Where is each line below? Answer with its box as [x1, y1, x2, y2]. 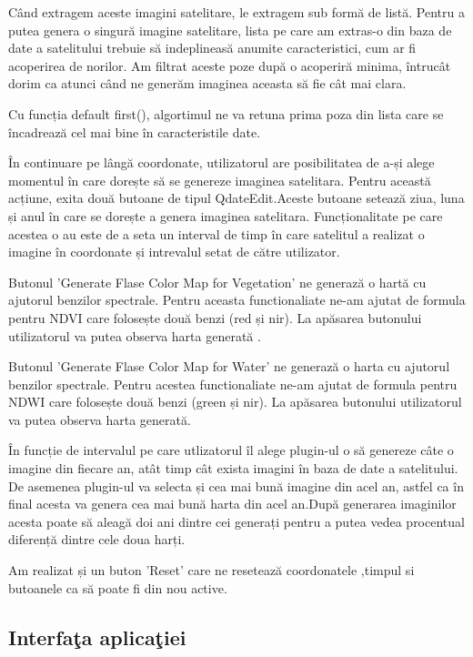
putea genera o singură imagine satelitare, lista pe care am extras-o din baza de [8, 20, 452, 39]
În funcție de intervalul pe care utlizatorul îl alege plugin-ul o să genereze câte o [8, 440, 454, 460]
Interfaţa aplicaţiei [8, 622, 186, 651]
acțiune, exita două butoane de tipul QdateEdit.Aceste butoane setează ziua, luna [8, 188, 465, 207]
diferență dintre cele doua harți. [8, 530, 186, 549]
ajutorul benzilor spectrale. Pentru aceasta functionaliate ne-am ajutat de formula [8, 290, 466, 309]
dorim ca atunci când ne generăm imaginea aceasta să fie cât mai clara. [8, 74, 407, 93]
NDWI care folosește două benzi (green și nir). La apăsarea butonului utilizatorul [8, 392, 462, 411]
